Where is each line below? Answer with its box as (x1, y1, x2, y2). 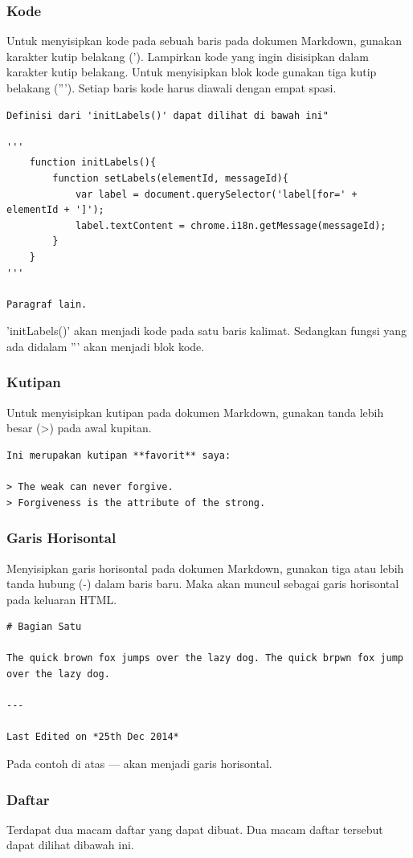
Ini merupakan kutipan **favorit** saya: (6, 449, 231, 461)
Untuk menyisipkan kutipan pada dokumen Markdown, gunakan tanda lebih (6, 403, 384, 420)
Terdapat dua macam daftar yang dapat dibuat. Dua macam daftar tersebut (6, 820, 383, 837)
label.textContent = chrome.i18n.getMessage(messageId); (75, 219, 386, 231)
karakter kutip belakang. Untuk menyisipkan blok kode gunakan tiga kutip (6, 63, 377, 80)
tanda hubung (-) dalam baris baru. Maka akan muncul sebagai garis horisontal (6, 575, 399, 592)
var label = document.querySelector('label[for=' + (75, 188, 358, 200)
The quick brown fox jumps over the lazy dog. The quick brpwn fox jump (6, 652, 403, 664)
